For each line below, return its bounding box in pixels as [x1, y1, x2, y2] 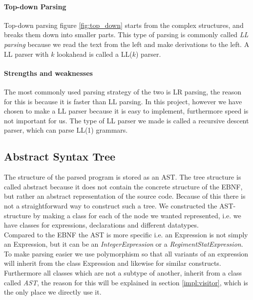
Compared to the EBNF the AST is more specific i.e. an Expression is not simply [4, 229, 248, 239]
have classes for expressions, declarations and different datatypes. [4, 220, 199, 230]
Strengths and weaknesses [4, 68, 93, 78]
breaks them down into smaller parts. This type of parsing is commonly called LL [4, 29, 249, 40]
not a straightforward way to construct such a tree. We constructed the [4, 200, 217, 210]
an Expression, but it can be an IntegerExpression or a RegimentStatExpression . [4, 239, 243, 249]
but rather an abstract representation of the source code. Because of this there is [4, 191, 246, 201]
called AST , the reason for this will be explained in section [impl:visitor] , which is [4, 277, 248, 287]
